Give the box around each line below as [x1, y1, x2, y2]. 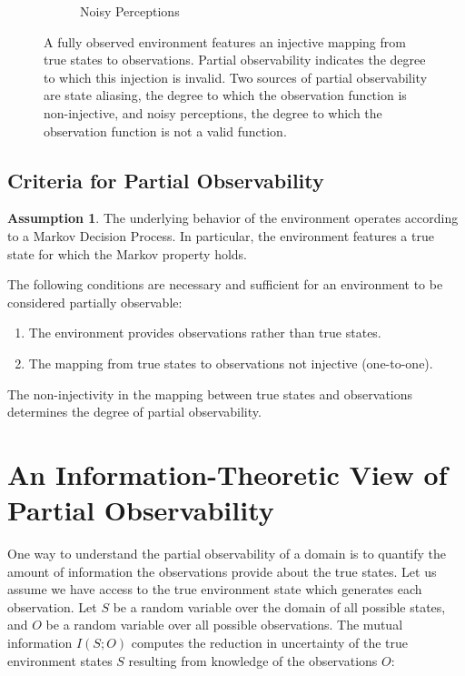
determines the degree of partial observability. [7, 402, 262, 421]
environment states [7, 651, 113, 670]
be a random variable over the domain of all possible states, [113, 597, 446, 616]
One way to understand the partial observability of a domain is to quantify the [7, 544, 446, 563]
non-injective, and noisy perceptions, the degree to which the [44, 103, 382, 122]
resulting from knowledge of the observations [128, 651, 378, 670]
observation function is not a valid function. [44, 121, 287, 140]
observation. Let [7, 597, 97, 616]
